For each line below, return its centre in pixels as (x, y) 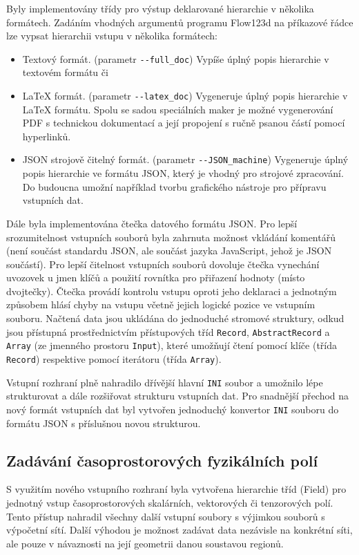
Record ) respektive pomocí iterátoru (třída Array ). (114, 358)
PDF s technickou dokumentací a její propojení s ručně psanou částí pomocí (184, 123)
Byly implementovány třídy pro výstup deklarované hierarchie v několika (160, 8)
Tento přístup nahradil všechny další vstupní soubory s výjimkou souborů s (166, 516)
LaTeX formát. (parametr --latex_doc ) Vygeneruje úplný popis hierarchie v (185, 96)
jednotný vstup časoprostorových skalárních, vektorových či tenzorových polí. (170, 502)
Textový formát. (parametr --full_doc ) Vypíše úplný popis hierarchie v (176, 58)
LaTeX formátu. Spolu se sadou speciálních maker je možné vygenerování (178, 109)
